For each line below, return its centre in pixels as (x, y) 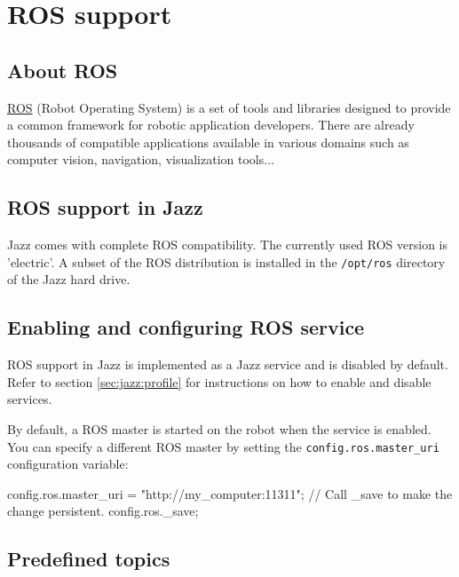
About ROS (63, 70)
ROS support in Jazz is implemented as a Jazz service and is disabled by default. (228, 364)
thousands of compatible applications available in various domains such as (208, 142)
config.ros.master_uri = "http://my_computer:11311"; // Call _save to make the (230, 493)
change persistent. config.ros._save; (103, 511)
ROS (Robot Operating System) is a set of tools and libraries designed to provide (229, 107)
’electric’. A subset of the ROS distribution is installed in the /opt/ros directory (226, 261)
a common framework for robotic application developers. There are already (211, 125)
